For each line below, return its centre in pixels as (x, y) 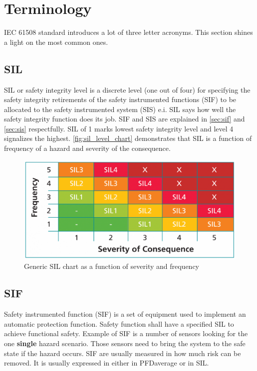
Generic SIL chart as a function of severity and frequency (112, 266)
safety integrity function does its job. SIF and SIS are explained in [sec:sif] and (125, 119)
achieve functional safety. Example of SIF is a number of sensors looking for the (126, 333)
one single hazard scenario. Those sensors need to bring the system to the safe (125, 343)
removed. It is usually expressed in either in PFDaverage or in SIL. (107, 363)
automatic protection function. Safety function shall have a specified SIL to (119, 323)
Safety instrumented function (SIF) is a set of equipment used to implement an (125, 314)
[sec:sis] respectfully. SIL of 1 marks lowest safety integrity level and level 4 (119, 128)
